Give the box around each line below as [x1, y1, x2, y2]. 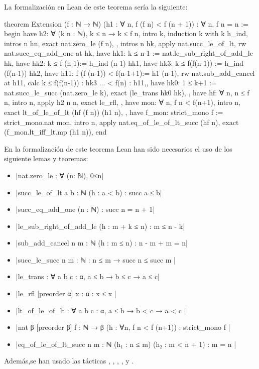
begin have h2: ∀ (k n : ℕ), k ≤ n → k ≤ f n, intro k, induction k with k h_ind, [4, 28, 248, 39]
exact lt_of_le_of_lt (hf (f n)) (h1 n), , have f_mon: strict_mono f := [4, 106, 223, 117]
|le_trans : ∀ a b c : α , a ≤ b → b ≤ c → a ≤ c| [16, 271, 160, 282]
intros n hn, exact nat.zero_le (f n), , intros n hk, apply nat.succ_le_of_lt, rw [4, 38, 246, 48]
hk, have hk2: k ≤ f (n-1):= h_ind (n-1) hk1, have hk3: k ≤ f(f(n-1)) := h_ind [4, 57, 244, 68]
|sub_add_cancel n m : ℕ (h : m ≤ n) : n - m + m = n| [16, 237, 188, 248]
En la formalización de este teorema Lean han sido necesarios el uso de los [4, 143, 232, 154]
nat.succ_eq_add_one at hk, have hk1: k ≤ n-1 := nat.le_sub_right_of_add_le [4, 48, 253, 58]
